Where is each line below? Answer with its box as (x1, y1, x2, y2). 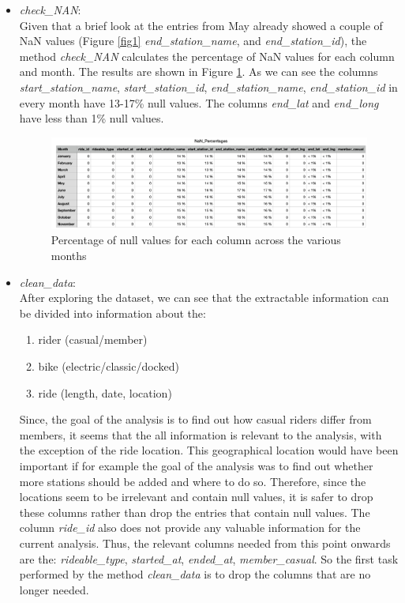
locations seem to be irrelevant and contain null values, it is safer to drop (19, 488, 373, 505)
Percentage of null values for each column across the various (51, 232, 341, 248)
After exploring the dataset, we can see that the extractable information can (19, 289, 389, 306)
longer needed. (19, 581, 89, 597)
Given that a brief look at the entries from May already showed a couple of (19, 17, 383, 33)
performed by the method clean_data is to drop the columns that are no (19, 566, 371, 582)
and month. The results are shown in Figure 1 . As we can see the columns (19, 63, 378, 80)
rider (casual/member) (38, 331, 148, 348)
